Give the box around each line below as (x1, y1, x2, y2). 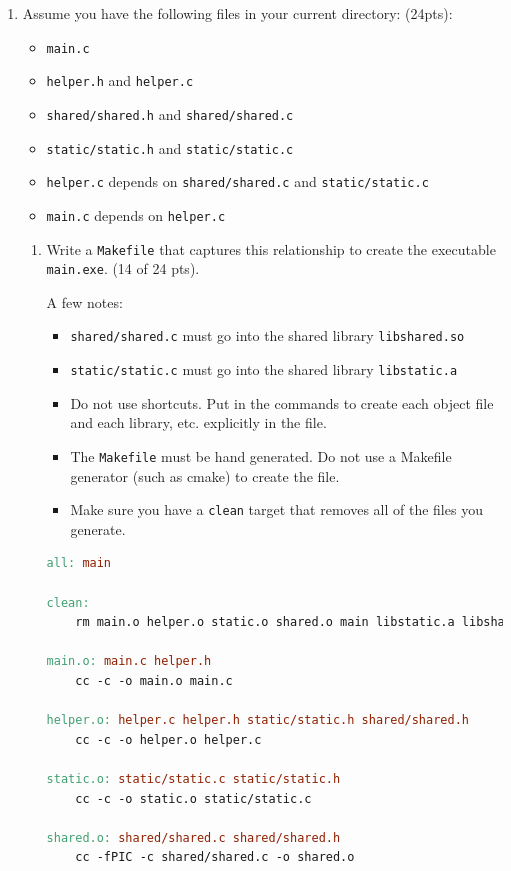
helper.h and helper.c (46, 70, 194, 91)
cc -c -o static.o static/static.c (75, 791, 312, 806)
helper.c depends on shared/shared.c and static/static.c (46, 171, 429, 192)
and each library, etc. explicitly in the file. (70, 412, 327, 433)
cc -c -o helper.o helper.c (75, 732, 262, 747)
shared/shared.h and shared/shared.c (46, 103, 294, 124)
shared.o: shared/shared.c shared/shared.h (46, 830, 341, 845)
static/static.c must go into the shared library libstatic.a (70, 359, 458, 380)
